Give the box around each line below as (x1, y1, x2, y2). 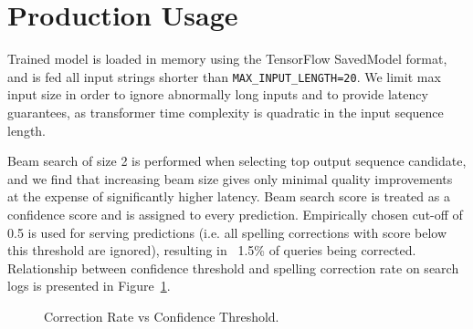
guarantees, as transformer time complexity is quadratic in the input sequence (7, 102, 444, 121)
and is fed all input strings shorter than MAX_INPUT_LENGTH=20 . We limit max (7, 67, 441, 86)
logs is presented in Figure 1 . (7, 276, 171, 295)
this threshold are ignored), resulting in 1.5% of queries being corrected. (7, 241, 416, 260)
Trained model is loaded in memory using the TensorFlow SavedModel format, (7, 49, 447, 68)
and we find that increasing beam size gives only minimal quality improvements (7, 169, 453, 188)
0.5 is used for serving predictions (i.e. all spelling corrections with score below (7, 222, 447, 242)
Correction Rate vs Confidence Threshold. (44, 306, 279, 325)
